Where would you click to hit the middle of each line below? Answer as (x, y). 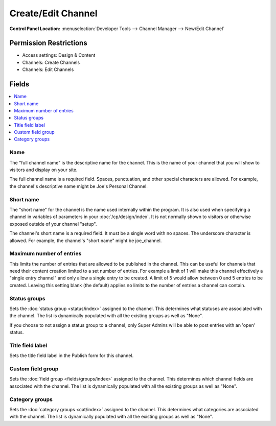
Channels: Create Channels (51, 62)
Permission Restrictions (48, 43)
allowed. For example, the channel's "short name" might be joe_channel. (86, 241)
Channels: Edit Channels (48, 69)
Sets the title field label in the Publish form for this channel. (72, 356)
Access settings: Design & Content (59, 55)
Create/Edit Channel (53, 13)
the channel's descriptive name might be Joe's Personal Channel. (78, 186)
